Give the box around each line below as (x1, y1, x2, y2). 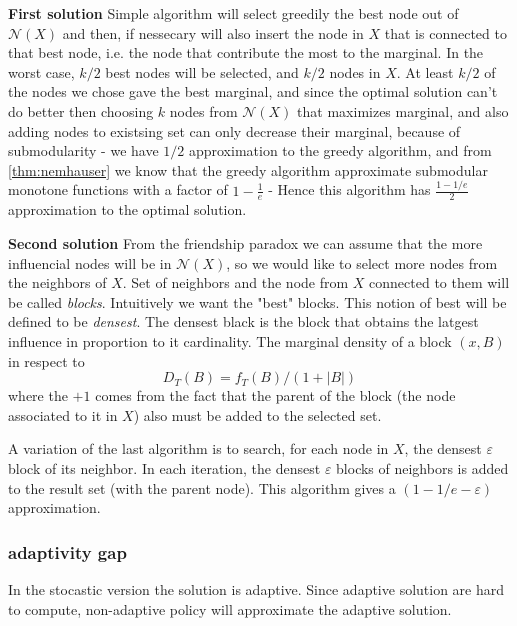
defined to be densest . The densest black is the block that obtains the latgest (8, 311, 479, 332)
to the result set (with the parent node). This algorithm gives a (8, 477, 396, 498)
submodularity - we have (8, 140, 159, 161)
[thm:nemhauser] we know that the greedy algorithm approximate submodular (8, 159, 488, 180)
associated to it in (8, 404, 118, 425)
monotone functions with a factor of (8, 179, 228, 200)
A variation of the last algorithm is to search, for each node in (8, 438, 389, 459)
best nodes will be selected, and (105, 61, 299, 82)
